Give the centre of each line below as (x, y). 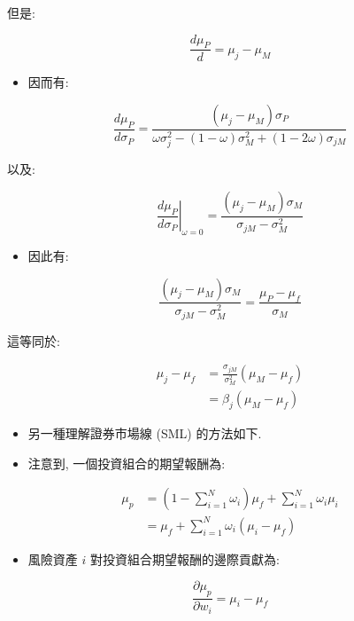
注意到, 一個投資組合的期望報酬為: (127, 463)
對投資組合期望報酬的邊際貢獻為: (185, 558)
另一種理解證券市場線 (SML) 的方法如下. (145, 433)
